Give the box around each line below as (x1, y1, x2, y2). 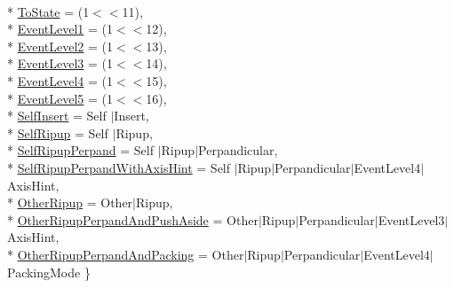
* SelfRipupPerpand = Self (7, 141, 154, 160)
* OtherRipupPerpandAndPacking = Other (7, 245, 244, 263)
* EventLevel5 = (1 (7, 89, 114, 107)
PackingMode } (7, 262, 91, 281)
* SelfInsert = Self (7, 106, 107, 125)
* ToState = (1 (7, 2, 90, 20)
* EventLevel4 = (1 (7, 71, 114, 90)
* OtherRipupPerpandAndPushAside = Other (7, 210, 259, 229)
